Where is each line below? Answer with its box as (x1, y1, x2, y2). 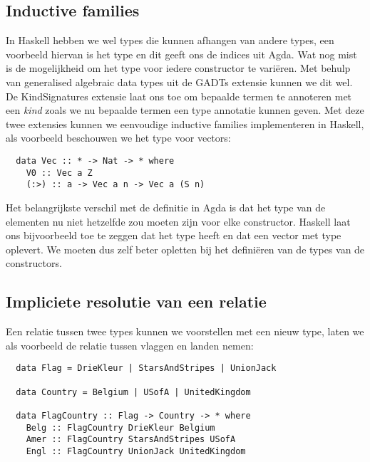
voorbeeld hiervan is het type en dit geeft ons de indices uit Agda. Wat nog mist (6, 46, 357, 61)
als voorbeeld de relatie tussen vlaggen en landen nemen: (6, 337, 254, 352)
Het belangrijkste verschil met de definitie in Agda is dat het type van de (6, 199, 326, 214)
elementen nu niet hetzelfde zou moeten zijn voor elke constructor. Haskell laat (6, 214, 351, 229)
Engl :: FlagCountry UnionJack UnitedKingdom (26, 446, 246, 456)
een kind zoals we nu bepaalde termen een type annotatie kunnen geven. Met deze (6, 103, 364, 117)
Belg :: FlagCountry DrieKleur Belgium (26, 422, 215, 433)
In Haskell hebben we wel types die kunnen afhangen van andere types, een (6, 33, 334, 48)
